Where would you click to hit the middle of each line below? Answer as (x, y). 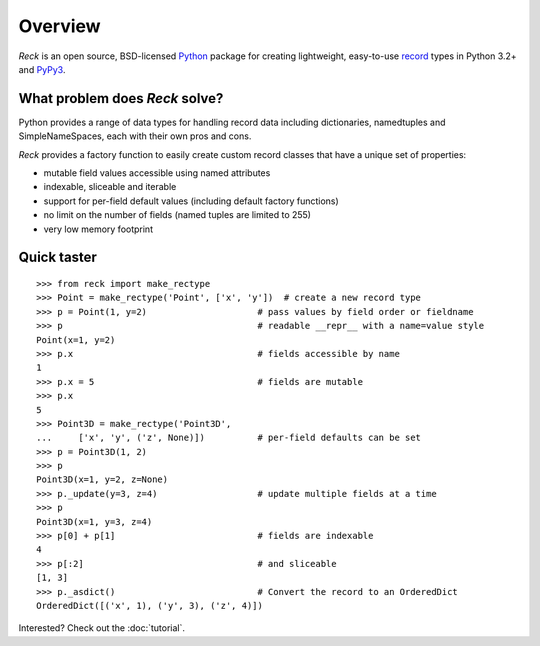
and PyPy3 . (42, 69)
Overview (59, 26)
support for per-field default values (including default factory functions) (191, 201)
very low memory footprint (98, 229)
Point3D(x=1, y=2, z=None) (102, 479)
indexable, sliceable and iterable (110, 187)
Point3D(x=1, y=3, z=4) (94, 521)
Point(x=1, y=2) (76, 339)
